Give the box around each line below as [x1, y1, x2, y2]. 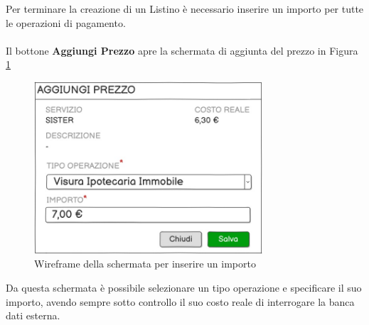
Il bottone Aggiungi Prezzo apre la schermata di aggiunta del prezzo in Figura [6, 43, 358, 57]
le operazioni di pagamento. [6, 15, 126, 30]
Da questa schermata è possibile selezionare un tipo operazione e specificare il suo [6, 280, 362, 294]
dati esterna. [6, 308, 60, 323]
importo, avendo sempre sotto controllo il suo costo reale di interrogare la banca [6, 294, 355, 309]
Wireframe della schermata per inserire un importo [34, 256, 256, 271]
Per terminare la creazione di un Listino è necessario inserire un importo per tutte [6, 1, 364, 16]
